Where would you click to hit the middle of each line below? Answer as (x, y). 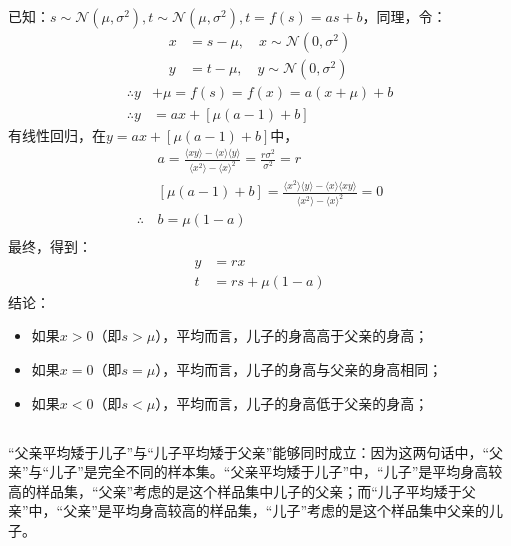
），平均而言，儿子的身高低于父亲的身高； (292, 402)
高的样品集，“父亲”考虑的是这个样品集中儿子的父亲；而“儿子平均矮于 (235, 490)
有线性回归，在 (57, 134)
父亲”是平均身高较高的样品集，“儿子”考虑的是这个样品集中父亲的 (276, 510)
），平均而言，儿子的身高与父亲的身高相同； (299, 369)
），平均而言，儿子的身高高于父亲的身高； (292, 335)
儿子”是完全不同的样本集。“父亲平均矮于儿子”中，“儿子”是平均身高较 (276, 471)
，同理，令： (404, 16)
